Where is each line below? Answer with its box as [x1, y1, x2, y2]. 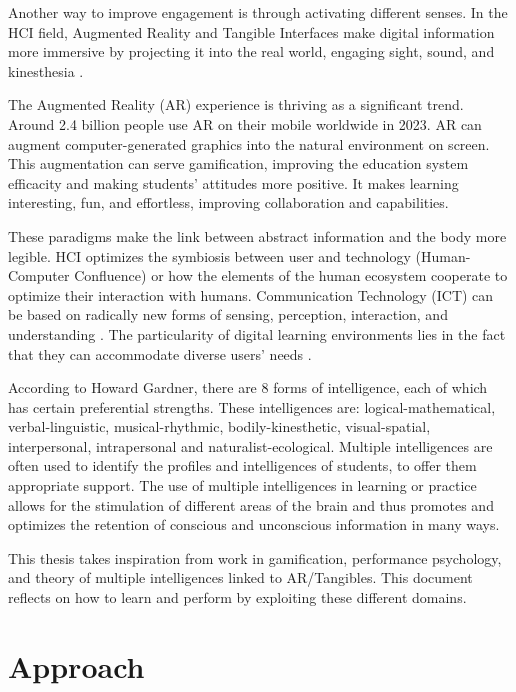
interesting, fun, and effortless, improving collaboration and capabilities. [8, 192, 449, 213]
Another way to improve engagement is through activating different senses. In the [8, 2, 508, 22]
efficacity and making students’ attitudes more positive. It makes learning [8, 172, 459, 193]
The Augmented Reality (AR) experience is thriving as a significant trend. [8, 94, 464, 115]
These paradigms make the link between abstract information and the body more [8, 225, 507, 246]
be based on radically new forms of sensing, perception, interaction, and [8, 304, 448, 325]
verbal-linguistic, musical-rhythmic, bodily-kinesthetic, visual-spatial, [8, 416, 431, 437]
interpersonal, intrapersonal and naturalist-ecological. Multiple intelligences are [8, 435, 493, 456]
